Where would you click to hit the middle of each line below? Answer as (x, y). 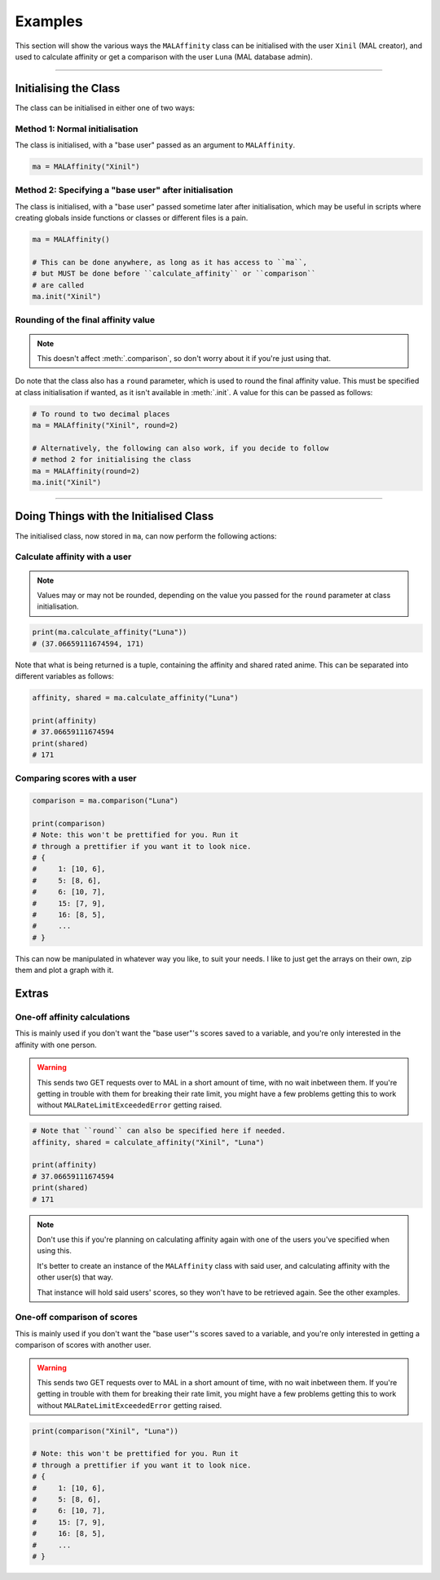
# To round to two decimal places (101, 414)
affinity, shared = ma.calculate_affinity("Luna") (136, 698)
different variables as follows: (64, 676)
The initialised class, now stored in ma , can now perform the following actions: (146, 536)
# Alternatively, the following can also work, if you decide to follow (180, 448)
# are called (58, 285)
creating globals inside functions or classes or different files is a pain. (132, 218)
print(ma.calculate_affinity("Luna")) (110, 632)
